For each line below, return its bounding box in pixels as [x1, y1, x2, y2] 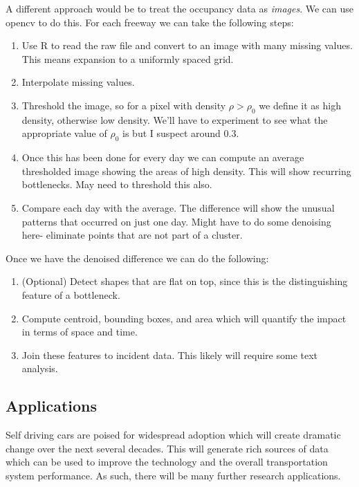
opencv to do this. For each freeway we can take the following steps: [6, 15, 294, 29]
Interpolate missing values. [21, 75, 135, 89]
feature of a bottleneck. [21, 287, 120, 302]
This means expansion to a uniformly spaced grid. [21, 51, 234, 66]
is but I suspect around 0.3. [122, 126, 239, 140]
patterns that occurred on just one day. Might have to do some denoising [21, 214, 331, 228]
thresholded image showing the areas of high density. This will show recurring [21, 163, 351, 178]
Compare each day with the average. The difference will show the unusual [21, 200, 335, 214]
